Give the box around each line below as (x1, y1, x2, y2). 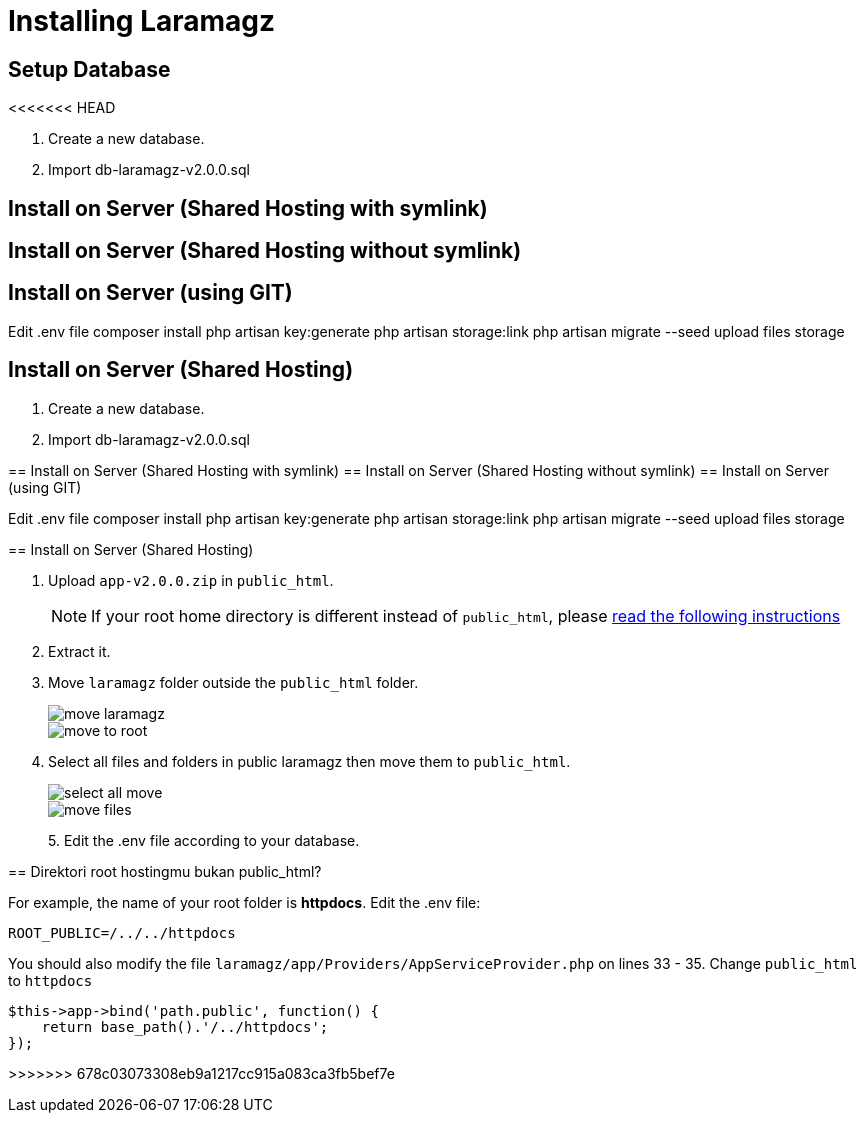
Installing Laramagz (8, 4, 276, 38)
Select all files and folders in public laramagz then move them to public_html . (48, 752, 571, 770)
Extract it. (48, 642, 111, 660)
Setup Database (8, 56, 171, 82)
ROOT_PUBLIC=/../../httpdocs (8, 924, 236, 941)
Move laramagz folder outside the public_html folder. (48, 673, 419, 691)
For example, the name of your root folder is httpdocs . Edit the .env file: (8, 893, 481, 911)
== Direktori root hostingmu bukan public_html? (8, 862, 322, 880)
